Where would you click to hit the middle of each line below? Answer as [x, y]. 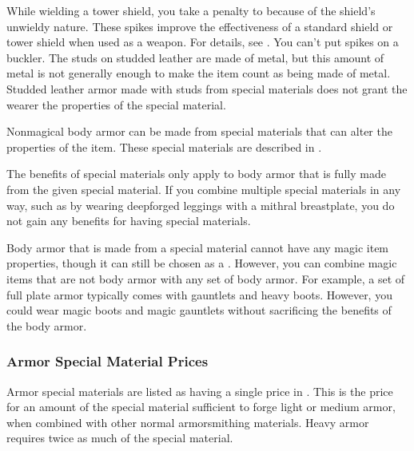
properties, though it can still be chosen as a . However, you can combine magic [202, 263]
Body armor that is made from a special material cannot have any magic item [198, 247]
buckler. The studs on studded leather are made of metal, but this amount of [195, 57]
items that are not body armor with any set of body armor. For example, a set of [206, 278]
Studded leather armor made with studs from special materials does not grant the [207, 88]
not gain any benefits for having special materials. [129, 221]
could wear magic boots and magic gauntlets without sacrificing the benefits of [199, 310]
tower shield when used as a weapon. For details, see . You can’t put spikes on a [203, 42]
